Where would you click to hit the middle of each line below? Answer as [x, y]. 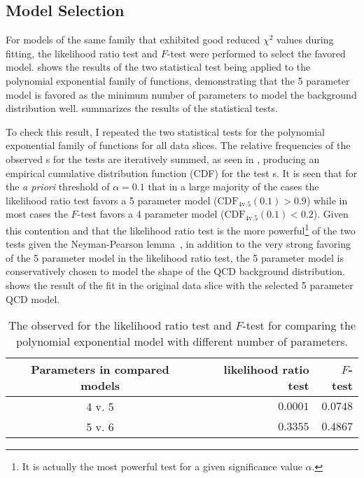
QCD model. [33, 298]
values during [305, 40]
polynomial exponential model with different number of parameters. [182, 342]
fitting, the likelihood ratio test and [82, 53]
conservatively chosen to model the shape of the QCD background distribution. [175, 271]
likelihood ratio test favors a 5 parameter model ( [112, 200]
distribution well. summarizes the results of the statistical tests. [142, 108]
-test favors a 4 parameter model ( [151, 214]
